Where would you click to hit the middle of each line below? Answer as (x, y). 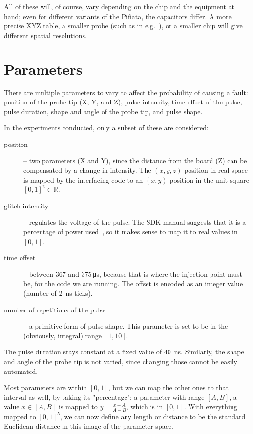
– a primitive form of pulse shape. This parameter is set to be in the (126, 326)
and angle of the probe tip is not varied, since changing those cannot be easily (121, 361)
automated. (21, 371)
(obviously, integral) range (63, 335)
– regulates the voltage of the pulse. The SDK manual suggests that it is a (135, 222)
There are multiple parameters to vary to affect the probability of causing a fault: (126, 92)
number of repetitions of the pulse (55, 309)
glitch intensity (26, 205)
